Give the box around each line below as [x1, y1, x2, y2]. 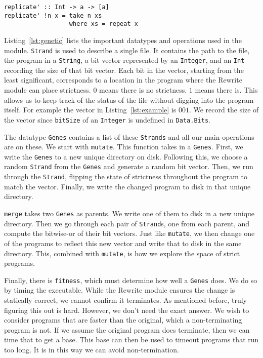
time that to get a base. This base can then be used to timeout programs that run [4, 334, 259, 345]
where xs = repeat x [69, 20, 138, 28]
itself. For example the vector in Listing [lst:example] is [4, 104, 177, 115]
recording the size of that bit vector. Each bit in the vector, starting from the [4, 64, 244, 75]
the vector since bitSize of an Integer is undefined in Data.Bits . [4, 114, 210, 125]
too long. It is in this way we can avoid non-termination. [4, 344, 179, 354]
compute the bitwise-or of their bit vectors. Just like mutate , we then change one [4, 228, 255, 238]
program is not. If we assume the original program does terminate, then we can [4, 324, 250, 335]
